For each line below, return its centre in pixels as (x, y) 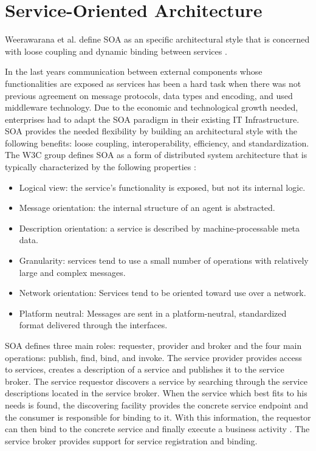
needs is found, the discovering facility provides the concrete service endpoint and (157, 405)
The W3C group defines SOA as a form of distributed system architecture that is (156, 155)
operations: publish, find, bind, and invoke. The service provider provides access (153, 357)
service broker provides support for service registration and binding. (131, 440)
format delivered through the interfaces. (93, 325)
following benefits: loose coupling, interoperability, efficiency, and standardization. (157, 143)
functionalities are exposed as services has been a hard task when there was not (153, 83)
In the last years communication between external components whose (134, 71)
